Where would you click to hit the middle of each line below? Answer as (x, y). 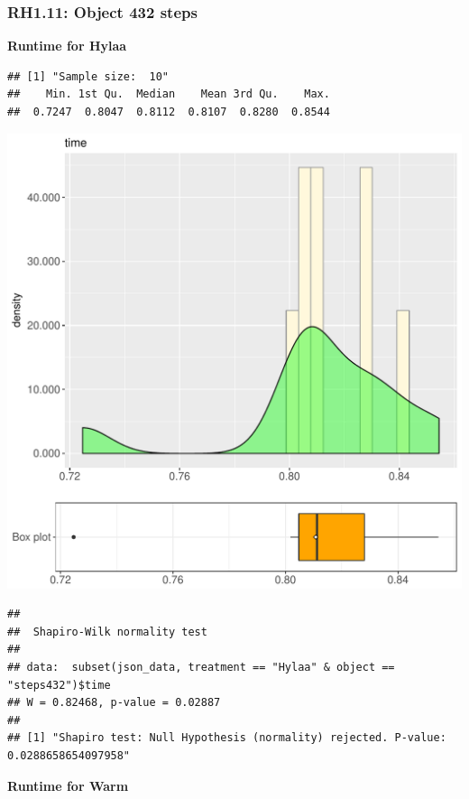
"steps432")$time (59, 685)
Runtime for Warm (68, 785)
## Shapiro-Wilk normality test (107, 632)
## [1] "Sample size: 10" (88, 76)
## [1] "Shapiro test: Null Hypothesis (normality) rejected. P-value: (227, 738)
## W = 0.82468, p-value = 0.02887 (114, 703)
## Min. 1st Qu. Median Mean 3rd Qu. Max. (169, 94)
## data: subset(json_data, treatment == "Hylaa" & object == (201, 667)
